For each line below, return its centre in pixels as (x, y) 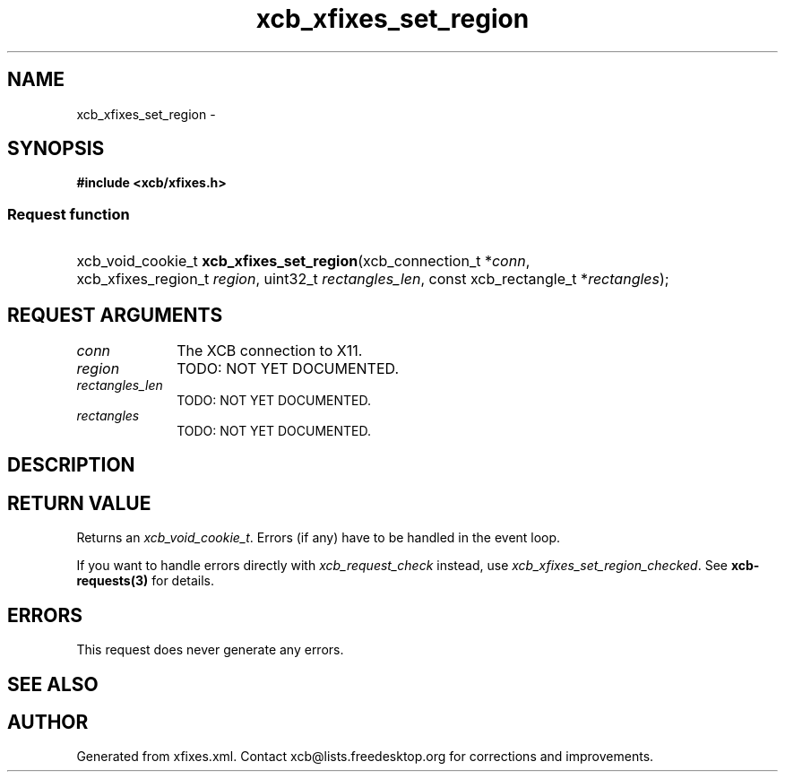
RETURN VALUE (79, 503)
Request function (69, 214)
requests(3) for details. (146, 581)
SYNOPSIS (56, 149)
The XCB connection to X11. (270, 351)
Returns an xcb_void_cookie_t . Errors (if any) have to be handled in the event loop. (319, 538)
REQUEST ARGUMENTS (115, 315)
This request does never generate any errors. (210, 650)
